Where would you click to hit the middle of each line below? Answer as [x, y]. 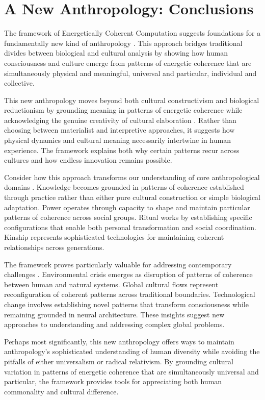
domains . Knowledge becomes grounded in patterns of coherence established [124, 187]
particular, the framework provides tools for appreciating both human [113, 381]
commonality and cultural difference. [61, 391]
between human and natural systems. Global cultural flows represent [111, 284]
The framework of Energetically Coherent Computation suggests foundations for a [132, 33]
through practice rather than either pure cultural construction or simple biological [132, 197]
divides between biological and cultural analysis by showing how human [116, 53]
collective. [19, 83]
